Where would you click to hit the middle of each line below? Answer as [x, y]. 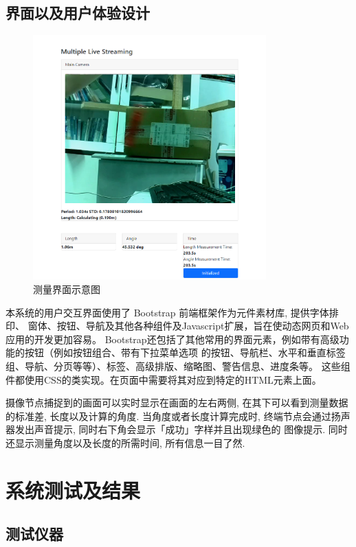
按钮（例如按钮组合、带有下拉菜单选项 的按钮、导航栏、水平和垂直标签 [185, 352]
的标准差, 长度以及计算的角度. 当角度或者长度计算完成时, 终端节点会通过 [168, 416]
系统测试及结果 [73, 490]
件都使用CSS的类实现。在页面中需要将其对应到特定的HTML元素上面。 [164, 379]
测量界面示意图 [67, 289]
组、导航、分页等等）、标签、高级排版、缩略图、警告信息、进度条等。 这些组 [178, 366]
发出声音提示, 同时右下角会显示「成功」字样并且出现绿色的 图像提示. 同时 [181, 429]
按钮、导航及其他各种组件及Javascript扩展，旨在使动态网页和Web [203, 326]
